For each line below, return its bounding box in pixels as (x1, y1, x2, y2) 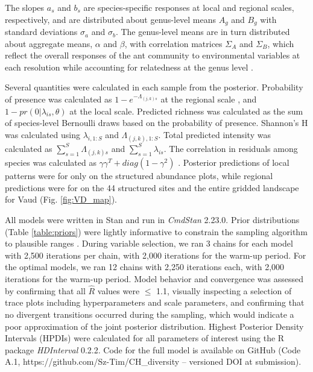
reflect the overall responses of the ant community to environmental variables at (5, 49, 300, 61)
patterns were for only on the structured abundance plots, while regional (5, 169, 273, 182)
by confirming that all (5, 284, 86, 297)
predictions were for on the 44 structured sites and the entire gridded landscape (5, 181, 299, 194)
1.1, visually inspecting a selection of (156, 284, 292, 297)
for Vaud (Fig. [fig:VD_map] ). (5, 193, 117, 206)
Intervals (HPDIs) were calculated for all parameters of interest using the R (5, 332, 285, 344)
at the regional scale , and (160, 93, 257, 106)
